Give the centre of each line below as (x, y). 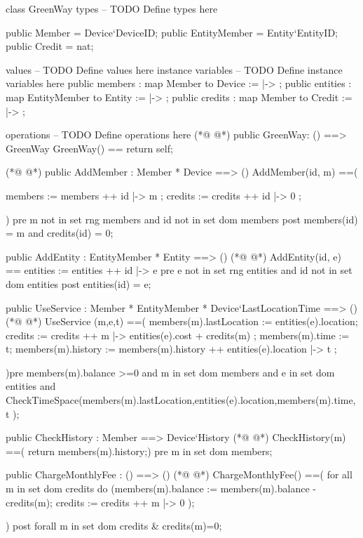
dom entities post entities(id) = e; (78, 283)
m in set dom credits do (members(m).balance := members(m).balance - (161, 488)
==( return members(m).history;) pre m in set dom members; (139, 451)
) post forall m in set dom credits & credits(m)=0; (114, 526)
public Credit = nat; (50, 46)
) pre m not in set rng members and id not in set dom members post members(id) (182, 219)
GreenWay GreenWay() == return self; (89, 148)
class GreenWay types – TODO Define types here (112, 8)
